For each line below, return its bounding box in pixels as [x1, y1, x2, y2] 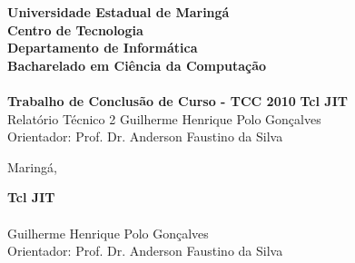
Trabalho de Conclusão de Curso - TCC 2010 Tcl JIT [7, 91, 348, 110]
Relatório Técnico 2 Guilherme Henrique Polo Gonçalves [7, 109, 321, 128]
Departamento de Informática [7, 38, 198, 57]
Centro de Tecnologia [7, 20, 143, 39]
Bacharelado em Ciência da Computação [7, 55, 267, 74]
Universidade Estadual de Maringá [7, 3, 230, 21]
